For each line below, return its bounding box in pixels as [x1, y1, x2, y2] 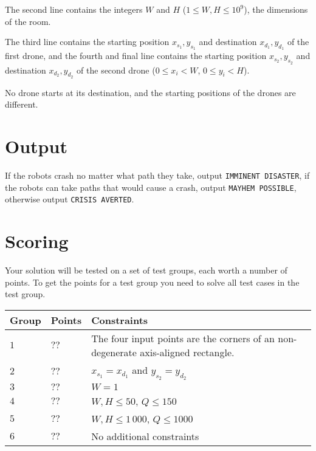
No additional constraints [91, 429, 199, 443]
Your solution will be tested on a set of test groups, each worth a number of [5, 264, 287, 277]
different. [5, 98, 38, 111]
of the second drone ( [77, 63, 156, 76]
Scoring [5, 229, 69, 253]
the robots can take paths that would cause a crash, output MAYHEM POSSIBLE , [5, 181, 297, 193]
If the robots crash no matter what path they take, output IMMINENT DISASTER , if [5, 169, 310, 182]
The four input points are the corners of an [91, 331, 275, 345]
